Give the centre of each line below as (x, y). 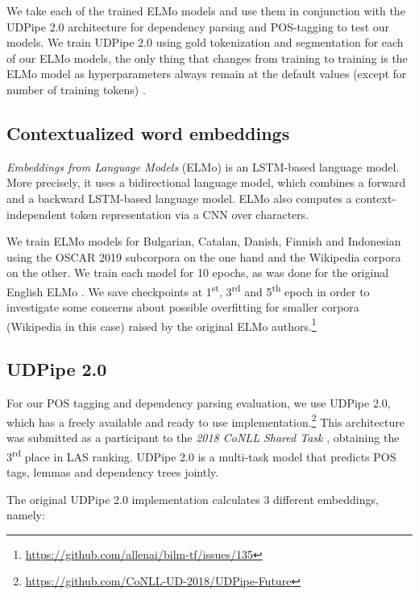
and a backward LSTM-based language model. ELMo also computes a (179, 198)
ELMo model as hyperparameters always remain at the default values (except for (207, 74)
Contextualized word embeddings (148, 132)
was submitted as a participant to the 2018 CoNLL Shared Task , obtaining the (203, 438)
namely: (26, 515)
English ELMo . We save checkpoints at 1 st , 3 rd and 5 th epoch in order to (188, 290)
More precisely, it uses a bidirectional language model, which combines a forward (206, 182)
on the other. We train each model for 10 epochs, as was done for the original (198, 273)
